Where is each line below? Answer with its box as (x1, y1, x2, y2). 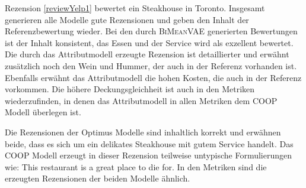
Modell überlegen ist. (5, 106, 81, 118)
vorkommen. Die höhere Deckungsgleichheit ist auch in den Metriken (5, 83, 255, 95)
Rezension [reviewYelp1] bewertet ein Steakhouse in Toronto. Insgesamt (5, 2, 265, 14)
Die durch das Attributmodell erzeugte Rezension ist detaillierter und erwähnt (5, 48, 289, 60)
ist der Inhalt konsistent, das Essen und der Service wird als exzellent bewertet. (5, 36, 294, 48)
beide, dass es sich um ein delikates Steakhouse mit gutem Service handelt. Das (5, 137, 294, 150)
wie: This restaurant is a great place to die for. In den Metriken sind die (5, 160, 267, 173)
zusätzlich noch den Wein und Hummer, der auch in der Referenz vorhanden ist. (5, 59, 297, 72)
